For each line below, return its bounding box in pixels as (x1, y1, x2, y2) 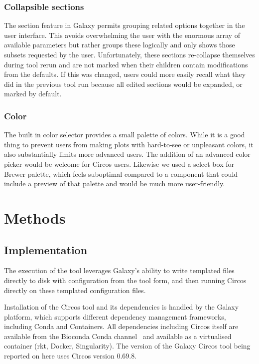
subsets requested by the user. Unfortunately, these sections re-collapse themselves (4, 49, 255, 59)
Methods (4, 207, 66, 228)
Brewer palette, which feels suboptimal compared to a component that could (4, 168, 238, 179)
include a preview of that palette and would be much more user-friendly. (4, 178, 225, 189)
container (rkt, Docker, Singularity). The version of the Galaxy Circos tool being (4, 341, 251, 351)
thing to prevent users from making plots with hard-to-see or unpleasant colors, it (4, 139, 254, 149)
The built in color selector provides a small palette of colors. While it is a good (4, 129, 245, 140)
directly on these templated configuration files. (4, 285, 146, 295)
